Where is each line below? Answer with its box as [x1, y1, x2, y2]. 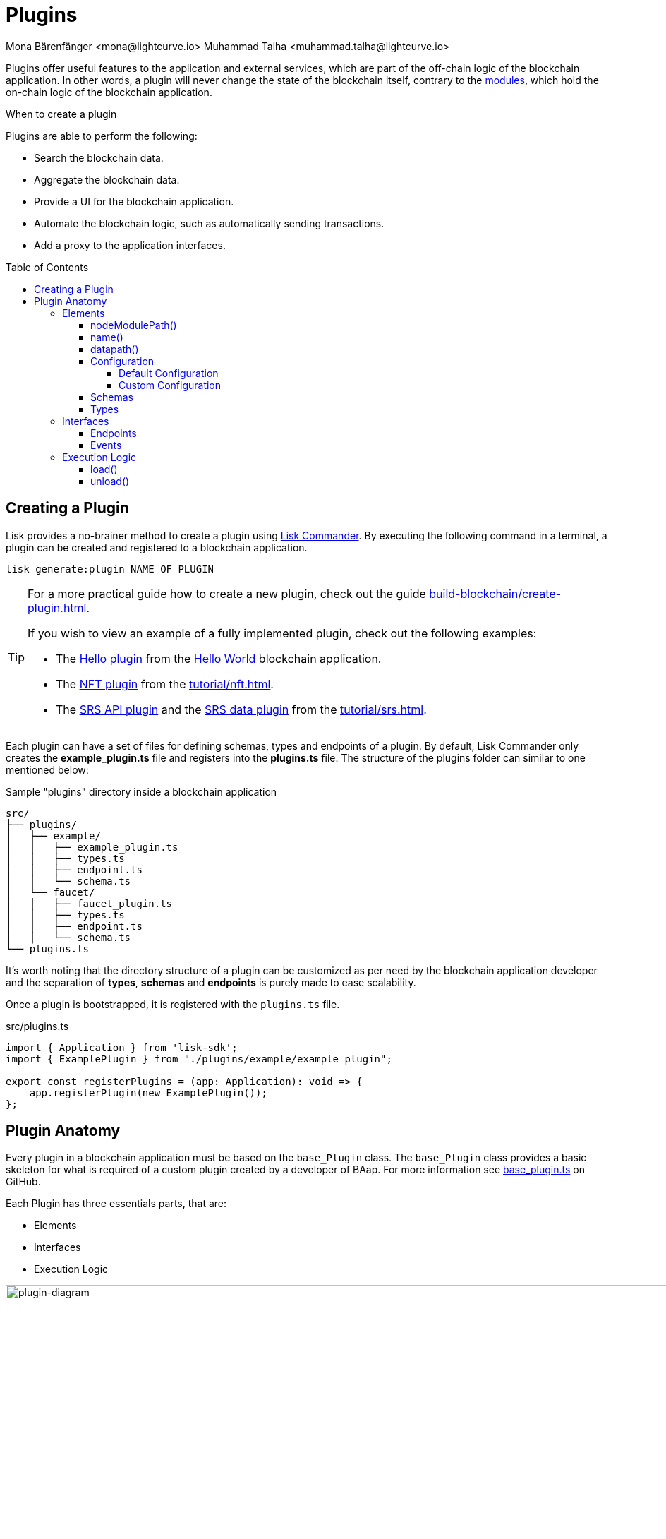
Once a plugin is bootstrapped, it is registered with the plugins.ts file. [6, 998, 340, 1010]
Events [90, 438, 122, 451]
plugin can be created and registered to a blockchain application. [6, 541, 308, 553]
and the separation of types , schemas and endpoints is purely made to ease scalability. [6, 976, 416, 988]
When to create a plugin [6, 107, 117, 120]
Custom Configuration [119, 378, 222, 391]
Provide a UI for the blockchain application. [34, 195, 234, 208]
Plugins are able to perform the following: [6, 129, 198, 142]
